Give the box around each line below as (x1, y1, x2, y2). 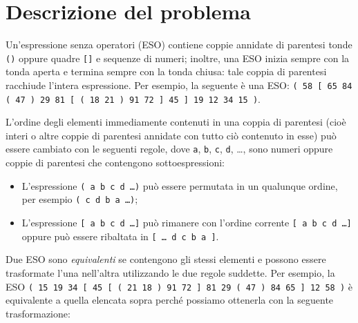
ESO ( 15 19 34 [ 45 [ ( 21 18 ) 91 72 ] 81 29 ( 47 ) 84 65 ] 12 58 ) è (6, 279, 352, 293)
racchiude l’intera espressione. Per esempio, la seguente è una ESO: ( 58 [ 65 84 (6, 77, 352, 92)
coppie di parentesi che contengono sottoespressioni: (6, 155, 225, 170)
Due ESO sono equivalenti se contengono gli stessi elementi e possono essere (6, 252, 326, 266)
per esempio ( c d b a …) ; (21, 192, 138, 206)
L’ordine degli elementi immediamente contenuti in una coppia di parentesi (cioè (6, 115, 346, 129)
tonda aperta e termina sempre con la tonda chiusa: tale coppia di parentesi (6, 64, 327, 79)
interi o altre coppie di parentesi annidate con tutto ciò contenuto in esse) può (6, 128, 337, 142)
